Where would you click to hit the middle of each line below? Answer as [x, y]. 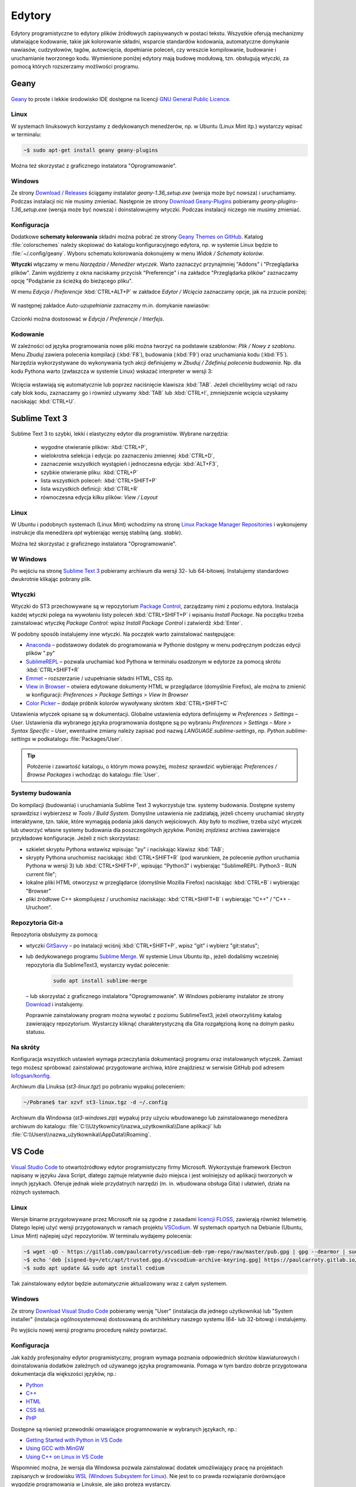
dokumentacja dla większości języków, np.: [64, 1374]
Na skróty [25, 1047]
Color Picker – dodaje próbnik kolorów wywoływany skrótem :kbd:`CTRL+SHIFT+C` [127, 703]
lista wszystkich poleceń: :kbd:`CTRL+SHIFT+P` [99, 481]
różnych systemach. [36, 1192]
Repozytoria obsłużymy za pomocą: [55, 934]
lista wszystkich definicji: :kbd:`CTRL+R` [90, 489]
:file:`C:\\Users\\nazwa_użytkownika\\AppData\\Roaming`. [81, 1135]
